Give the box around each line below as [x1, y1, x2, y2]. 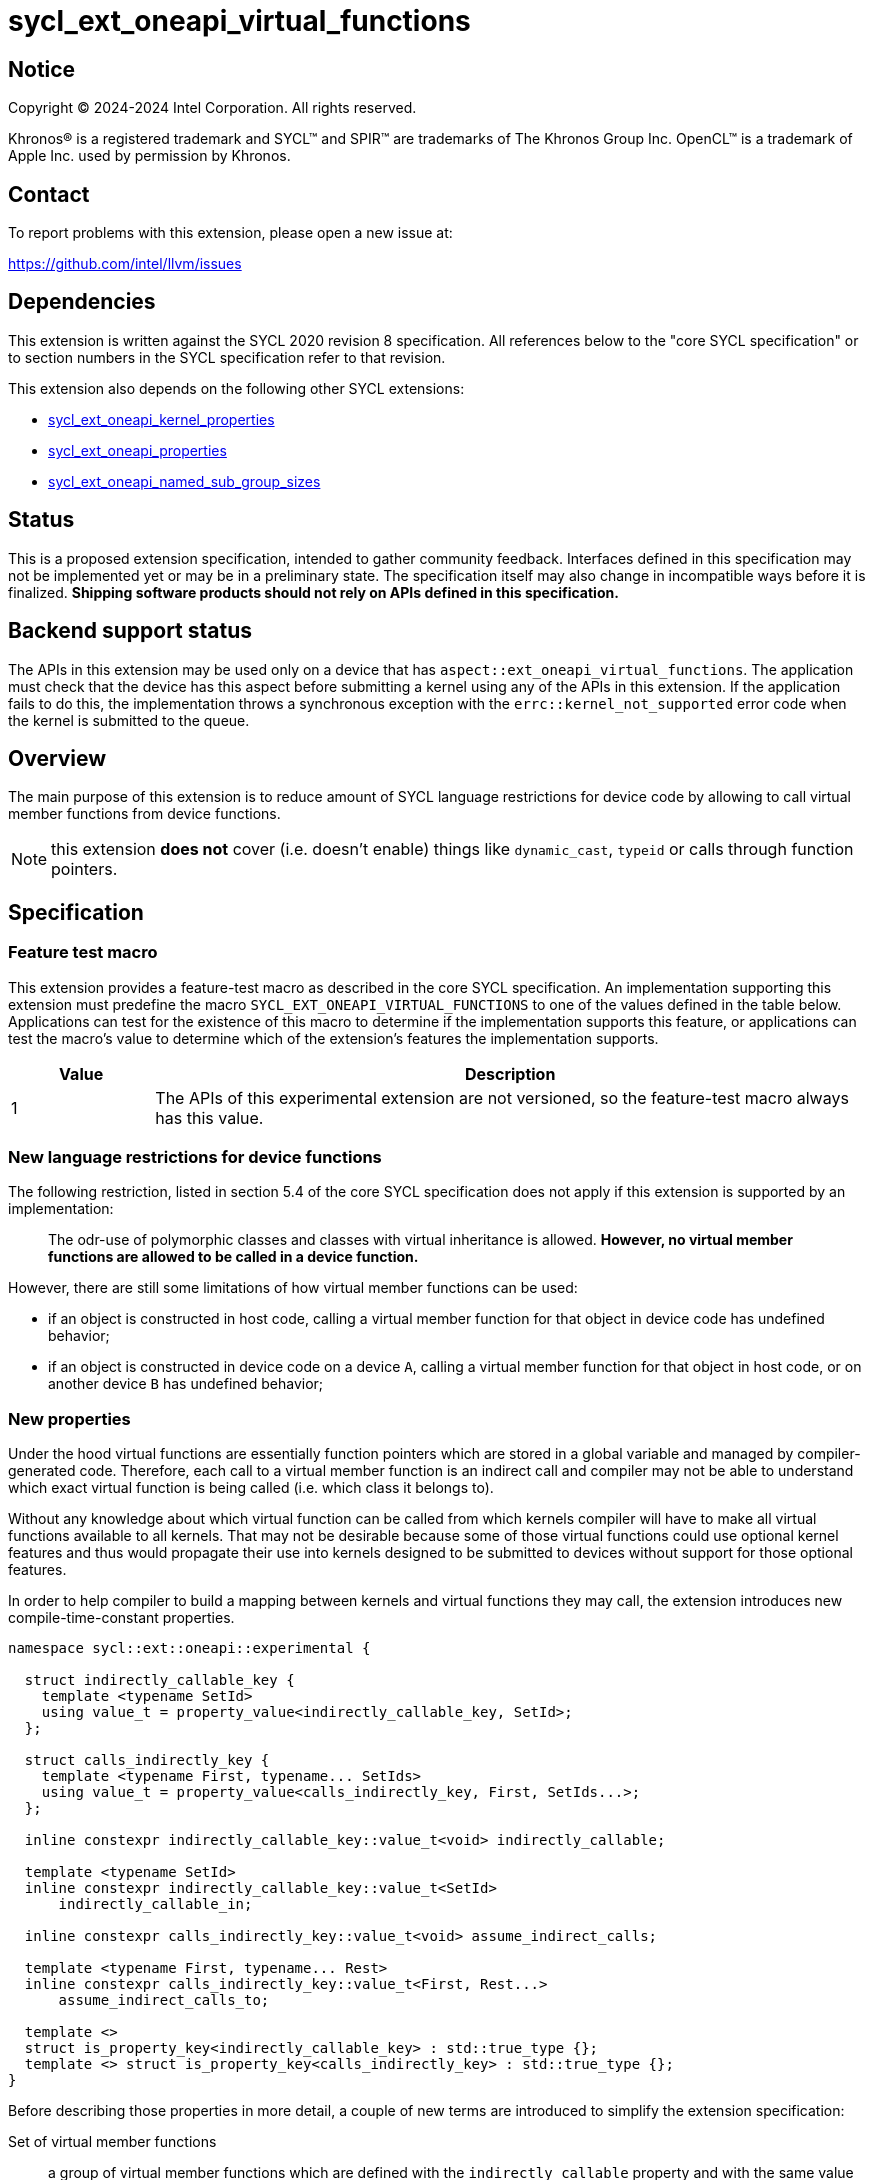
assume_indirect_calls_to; [58, 1992, 270, 2009]
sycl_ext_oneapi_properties [48, 441, 227, 459]
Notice [8, 56, 76, 82]
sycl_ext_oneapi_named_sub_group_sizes [48, 472, 321, 490]
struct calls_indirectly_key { [24, 1752, 270, 1769]
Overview [8, 745, 107, 771]
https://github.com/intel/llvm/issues [8, 255, 242, 273]
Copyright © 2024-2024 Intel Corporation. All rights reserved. [8, 99, 417, 117]
